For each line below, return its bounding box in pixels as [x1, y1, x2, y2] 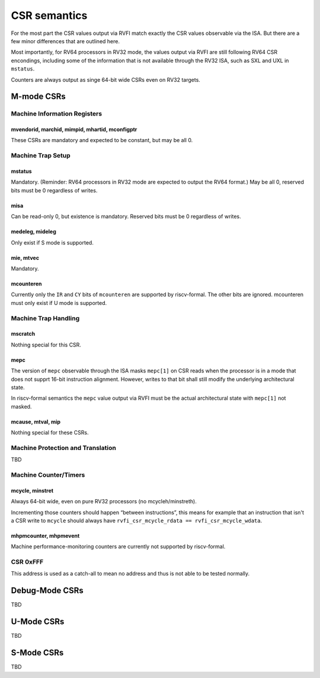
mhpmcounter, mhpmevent [11, 532, 80, 539]
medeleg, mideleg [11, 228, 56, 235]
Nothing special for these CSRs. [11, 429, 89, 436]
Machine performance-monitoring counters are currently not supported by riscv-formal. [11, 543, 226, 550]
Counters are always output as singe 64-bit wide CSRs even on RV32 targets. [11, 76, 201, 83]
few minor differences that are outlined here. [11, 37, 120, 44]
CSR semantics [11, 9, 88, 22]
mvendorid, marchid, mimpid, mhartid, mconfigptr [11, 126, 137, 133]
